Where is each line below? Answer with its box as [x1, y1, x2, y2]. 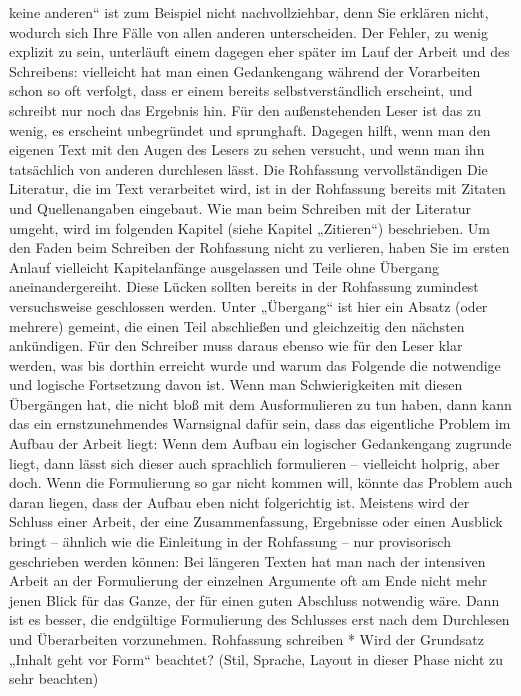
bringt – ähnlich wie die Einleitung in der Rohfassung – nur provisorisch [9, 531, 451, 552]
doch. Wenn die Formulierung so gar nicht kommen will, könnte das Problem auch [9, 472, 513, 493]
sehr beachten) [9, 668, 99, 689]
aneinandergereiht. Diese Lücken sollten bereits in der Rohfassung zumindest [9, 276, 479, 297]
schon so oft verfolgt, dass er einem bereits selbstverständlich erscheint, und [9, 80, 473, 101]
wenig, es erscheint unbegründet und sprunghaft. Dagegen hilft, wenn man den [9, 119, 491, 140]
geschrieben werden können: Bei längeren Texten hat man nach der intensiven [9, 550, 486, 571]
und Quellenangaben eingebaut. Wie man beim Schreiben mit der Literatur [9, 197, 472, 218]
